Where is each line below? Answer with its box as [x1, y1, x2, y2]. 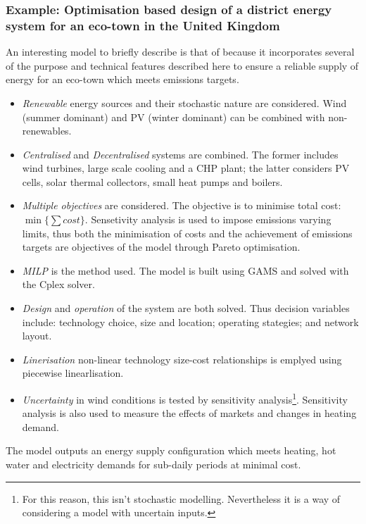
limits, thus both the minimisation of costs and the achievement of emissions [22, 225, 353, 240]
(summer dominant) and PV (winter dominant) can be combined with [22, 109, 325, 124]
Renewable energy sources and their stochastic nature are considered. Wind [22, 95, 347, 110]
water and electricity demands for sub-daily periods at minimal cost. [6, 457, 301, 472]
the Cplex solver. [22, 277, 95, 292]
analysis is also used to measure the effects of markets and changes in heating [22, 406, 357, 420]
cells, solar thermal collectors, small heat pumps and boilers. [22, 174, 283, 189]
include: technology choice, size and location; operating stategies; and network [22, 314, 359, 329]
